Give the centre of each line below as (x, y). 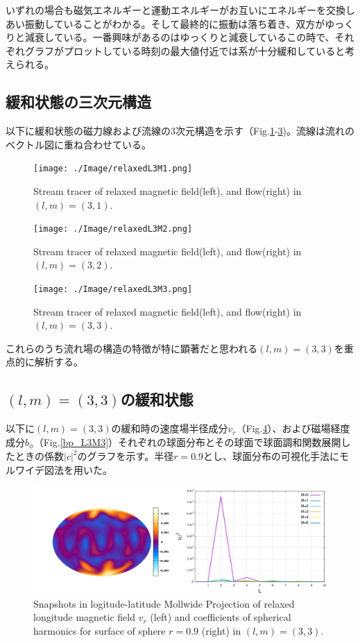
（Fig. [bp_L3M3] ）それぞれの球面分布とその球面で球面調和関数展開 (187, 441)
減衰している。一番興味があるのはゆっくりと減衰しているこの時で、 (180, 37)
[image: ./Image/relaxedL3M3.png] (113, 290)
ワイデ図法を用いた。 (63, 469)
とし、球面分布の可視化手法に (272, 456)
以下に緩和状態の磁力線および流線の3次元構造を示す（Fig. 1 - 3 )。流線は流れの (180, 131)
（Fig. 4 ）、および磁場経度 (293, 428)
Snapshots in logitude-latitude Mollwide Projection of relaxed (164, 603)
